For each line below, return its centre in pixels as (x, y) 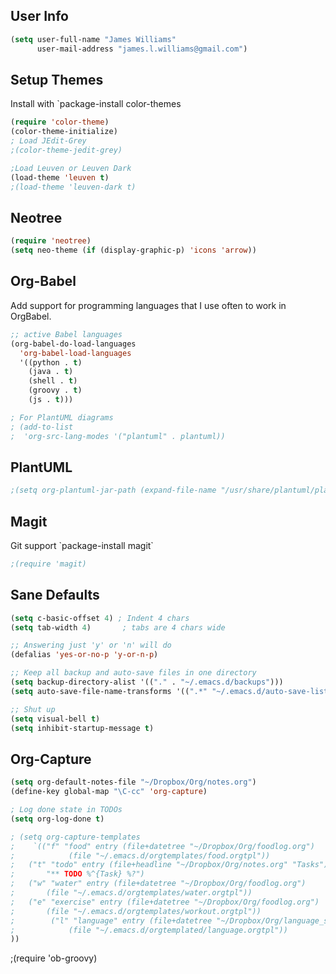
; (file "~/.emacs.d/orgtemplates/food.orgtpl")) (140, 855)
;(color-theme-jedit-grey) (66, 150)
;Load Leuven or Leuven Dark (71, 168)
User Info (39, 16)
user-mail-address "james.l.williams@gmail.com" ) (142, 49)
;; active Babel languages (66, 334)
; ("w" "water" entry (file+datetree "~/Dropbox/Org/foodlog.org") (158, 884)
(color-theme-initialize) (64, 132)
